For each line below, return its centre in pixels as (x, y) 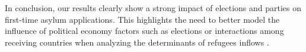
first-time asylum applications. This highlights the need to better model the (142, 19)
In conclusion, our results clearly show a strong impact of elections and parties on (153, 8)
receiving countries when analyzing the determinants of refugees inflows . (137, 42)
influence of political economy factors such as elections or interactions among (144, 31)
